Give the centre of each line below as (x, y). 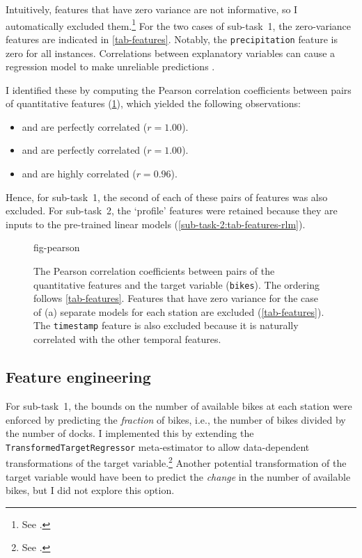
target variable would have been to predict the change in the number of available (178, 476)
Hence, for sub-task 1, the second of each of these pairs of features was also (167, 197)
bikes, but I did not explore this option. (90, 490)
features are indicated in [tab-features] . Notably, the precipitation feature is (172, 39)
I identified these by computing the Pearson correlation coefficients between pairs (179, 89)
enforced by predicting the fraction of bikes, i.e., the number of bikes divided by (176, 419)
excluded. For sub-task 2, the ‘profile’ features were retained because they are (172, 210)
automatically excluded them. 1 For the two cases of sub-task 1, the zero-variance (179, 24)
